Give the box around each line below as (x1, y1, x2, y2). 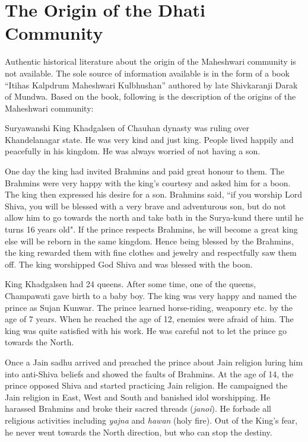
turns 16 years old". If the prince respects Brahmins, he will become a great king (5, 223, 298, 236)
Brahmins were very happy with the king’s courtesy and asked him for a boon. (5, 176, 291, 189)
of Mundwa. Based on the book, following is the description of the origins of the (5, 90, 296, 103)
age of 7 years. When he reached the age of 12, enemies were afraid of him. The (5, 313, 294, 325)
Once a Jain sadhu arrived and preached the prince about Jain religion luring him (5, 355, 303, 368)
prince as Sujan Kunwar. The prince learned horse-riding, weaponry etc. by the (5, 301, 293, 313)
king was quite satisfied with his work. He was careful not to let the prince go (5, 324, 287, 336)
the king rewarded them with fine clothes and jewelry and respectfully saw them (5, 246, 297, 259)
